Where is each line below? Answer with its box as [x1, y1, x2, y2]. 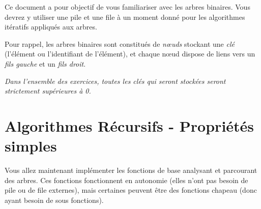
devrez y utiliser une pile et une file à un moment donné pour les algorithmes [5, 11, 245, 22]
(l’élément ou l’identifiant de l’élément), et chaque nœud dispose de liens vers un [5, 48, 255, 59]
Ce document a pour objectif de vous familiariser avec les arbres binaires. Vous [5, 2, 250, 12]
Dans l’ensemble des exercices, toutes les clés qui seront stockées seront [5, 75, 226, 86]
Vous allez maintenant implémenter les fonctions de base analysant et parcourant [5, 165, 257, 175]
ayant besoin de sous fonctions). [5, 194, 104, 205]
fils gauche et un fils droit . [5, 58, 86, 69]
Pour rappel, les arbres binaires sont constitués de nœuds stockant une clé [5, 38, 235, 49]
